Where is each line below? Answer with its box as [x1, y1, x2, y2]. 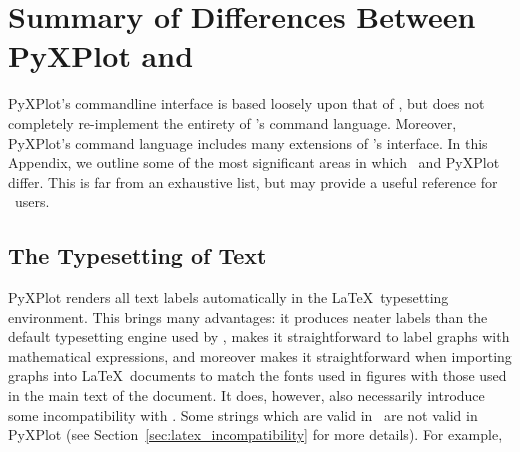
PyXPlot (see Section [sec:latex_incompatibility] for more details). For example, [8, 424, 503, 445]
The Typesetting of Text [8, 240, 267, 271]
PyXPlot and [8, 35, 194, 76]
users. [14, 191, 50, 212]
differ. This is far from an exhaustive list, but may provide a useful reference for [8, 171, 498, 192]
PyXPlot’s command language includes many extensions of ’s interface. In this [8, 132, 488, 153]
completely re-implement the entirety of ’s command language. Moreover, [8, 112, 457, 133]
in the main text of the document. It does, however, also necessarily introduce [8, 385, 485, 406]
